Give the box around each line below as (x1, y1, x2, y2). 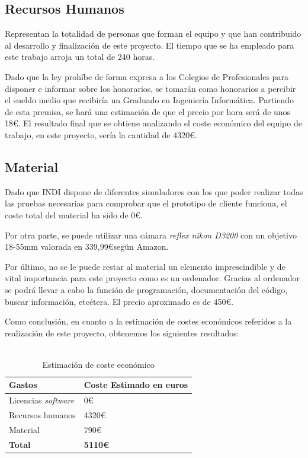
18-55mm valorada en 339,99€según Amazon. (5, 240, 169, 253)
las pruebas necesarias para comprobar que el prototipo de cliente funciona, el (5, 197, 287, 209)
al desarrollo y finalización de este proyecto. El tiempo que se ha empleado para (5, 39, 294, 51)
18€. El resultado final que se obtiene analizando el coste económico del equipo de (5, 117, 302, 129)
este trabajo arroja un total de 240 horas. (5, 50, 155, 63)
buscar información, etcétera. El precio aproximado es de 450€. (5, 295, 234, 307)
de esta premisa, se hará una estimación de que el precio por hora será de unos (5, 105, 291, 117)
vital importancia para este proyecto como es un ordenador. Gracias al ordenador (5, 272, 300, 284)
